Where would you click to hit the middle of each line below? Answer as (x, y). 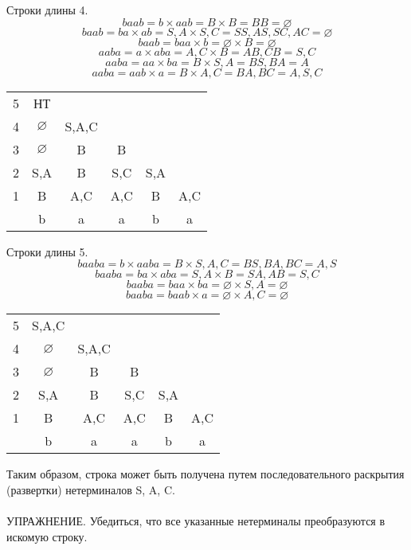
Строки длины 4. (47, 10)
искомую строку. (47, 536)
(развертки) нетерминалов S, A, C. (91, 489)
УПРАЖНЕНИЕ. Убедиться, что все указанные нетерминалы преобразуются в (196, 520)
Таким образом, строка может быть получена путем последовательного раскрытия (205, 474)
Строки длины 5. (47, 251)
